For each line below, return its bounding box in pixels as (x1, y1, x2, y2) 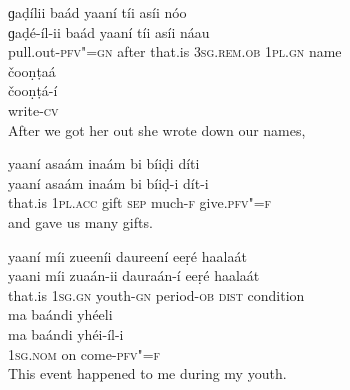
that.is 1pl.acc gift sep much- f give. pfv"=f (8, 192, 272, 213)
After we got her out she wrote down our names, (8, 119, 306, 140)
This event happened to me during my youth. (8, 363, 287, 384)
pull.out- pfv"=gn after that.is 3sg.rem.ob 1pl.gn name (8, 41, 342, 62)
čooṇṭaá (8, 60, 56, 81)
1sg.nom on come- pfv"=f (8, 343, 161, 364)
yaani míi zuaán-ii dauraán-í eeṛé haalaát (8, 265, 260, 286)
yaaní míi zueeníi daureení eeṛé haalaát (8, 245, 247, 266)
